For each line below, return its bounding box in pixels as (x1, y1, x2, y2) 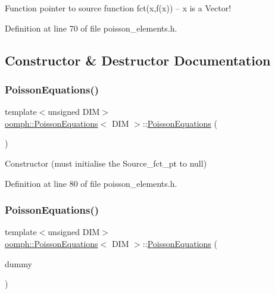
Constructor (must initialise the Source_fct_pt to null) (5, 157, 207, 169)
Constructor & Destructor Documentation (5, 51, 271, 69)
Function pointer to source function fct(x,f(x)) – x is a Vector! (5, 2, 232, 14)
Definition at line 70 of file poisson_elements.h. (5, 21, 177, 34)
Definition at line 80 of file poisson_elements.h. (5, 177, 177, 189)
